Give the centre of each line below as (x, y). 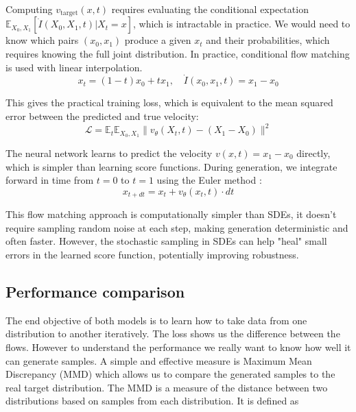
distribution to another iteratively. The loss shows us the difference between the (173, 334)
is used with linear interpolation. (74, 67)
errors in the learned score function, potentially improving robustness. (152, 255)
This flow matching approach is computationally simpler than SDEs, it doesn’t (171, 214)
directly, (313, 153)
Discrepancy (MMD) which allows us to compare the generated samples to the (170, 374)
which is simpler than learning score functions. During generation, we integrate (171, 166)
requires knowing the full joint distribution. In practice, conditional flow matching (178, 54)
